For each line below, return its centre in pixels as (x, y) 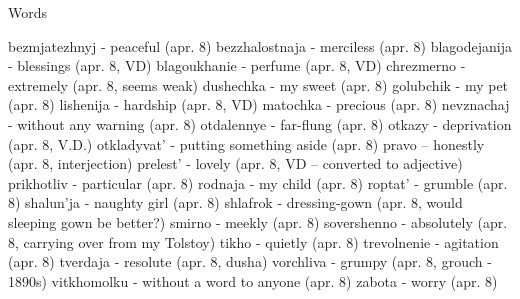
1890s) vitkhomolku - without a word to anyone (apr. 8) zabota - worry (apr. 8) (253, 280)
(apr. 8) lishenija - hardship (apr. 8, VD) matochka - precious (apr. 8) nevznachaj (259, 104)
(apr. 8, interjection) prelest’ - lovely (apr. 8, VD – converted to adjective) (235, 163)
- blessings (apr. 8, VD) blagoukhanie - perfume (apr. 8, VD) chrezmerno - (237, 65)
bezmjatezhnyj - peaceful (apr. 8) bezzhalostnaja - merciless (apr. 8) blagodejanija (260, 45)
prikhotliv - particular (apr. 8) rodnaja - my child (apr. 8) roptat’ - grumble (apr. (258, 182)
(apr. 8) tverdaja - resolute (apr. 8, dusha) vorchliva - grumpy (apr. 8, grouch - (250, 261)
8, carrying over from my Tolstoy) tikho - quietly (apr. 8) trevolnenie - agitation (253, 241)
